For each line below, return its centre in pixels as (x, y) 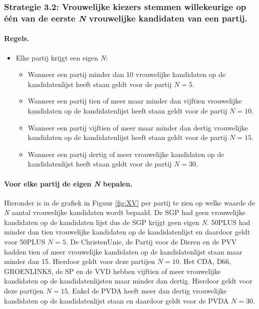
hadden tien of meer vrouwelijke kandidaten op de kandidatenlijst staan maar (123, 251)
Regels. (17, 38)
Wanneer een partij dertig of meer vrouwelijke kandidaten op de (126, 154)
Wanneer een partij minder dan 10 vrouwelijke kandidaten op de (127, 74)
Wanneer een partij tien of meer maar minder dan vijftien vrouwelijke (135, 101)
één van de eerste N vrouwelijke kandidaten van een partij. (126, 18)
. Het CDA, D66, (205, 261)
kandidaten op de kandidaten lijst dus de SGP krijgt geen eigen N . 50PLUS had (127, 222)
